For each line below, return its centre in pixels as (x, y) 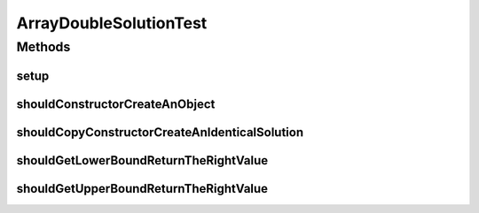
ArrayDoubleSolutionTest (112, 23)
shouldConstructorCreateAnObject (116, 104)
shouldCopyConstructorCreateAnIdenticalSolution (160, 132)
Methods (43, 47)
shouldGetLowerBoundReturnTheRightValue (142, 160)
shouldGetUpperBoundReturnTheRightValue (142, 189)
